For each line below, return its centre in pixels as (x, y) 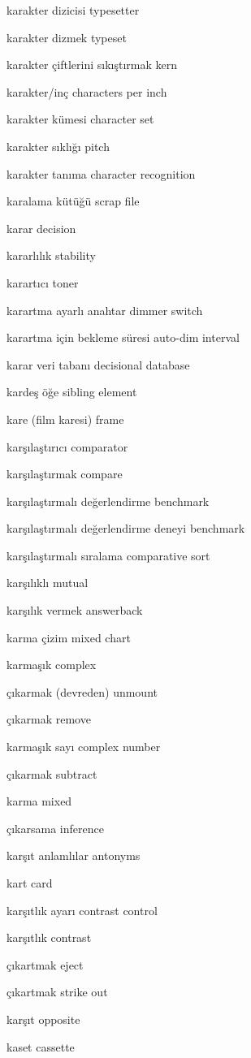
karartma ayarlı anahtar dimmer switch (105, 310)
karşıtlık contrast (49, 937)
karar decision (41, 228)
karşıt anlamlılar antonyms (74, 855)
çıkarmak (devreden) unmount (82, 691)
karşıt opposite (43, 1019)
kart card (30, 883)
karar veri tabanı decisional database (98, 364)
